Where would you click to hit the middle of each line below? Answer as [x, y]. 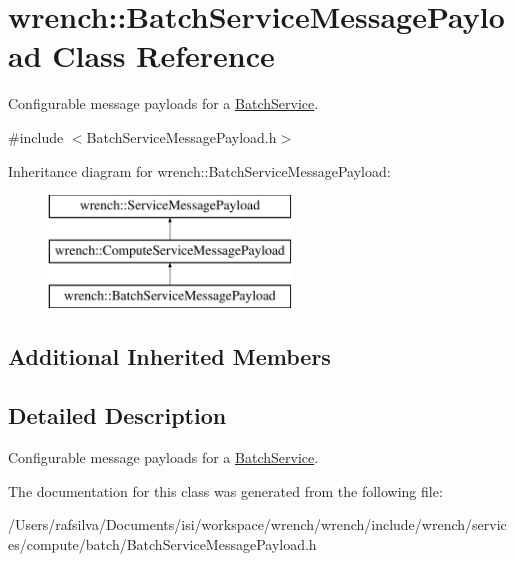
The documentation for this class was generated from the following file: [225, 490]
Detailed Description [117, 415]
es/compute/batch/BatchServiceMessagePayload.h [162, 543]
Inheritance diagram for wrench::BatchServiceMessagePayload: [199, 170]
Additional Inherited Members [169, 356]
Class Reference [163, 55]
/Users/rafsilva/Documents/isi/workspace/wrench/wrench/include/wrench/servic [257, 524]
